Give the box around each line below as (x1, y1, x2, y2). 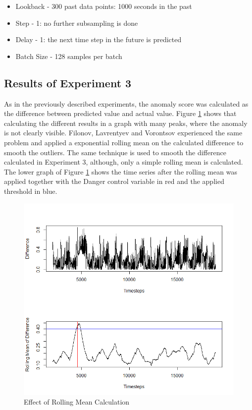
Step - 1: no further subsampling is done (15, 17, 138, 28)
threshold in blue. (4, 185, 57, 196)
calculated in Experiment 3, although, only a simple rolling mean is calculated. (4, 157, 243, 167)
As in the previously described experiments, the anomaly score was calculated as (4, 98, 249, 109)
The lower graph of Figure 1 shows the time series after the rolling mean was (4, 166, 237, 176)
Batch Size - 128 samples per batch (15, 51, 122, 61)
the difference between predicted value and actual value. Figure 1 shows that (4, 108, 237, 118)
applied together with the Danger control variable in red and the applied (4, 176, 224, 186)
